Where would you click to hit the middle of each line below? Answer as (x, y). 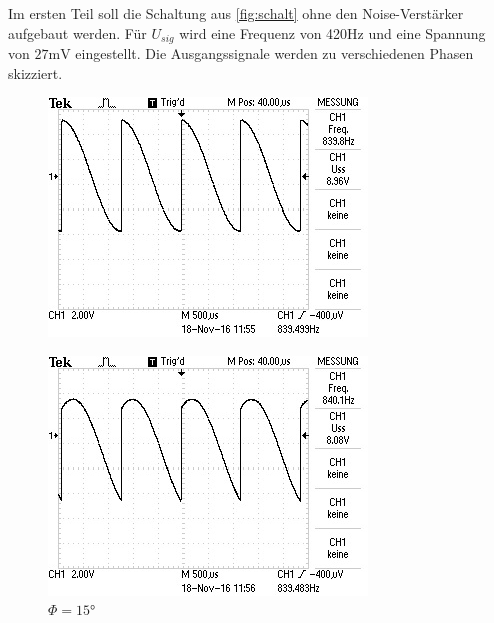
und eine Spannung (427, 32)
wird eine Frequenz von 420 (263, 32)
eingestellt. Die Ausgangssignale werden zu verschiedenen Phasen (274, 53)
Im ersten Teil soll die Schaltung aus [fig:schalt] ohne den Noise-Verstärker (236, 13)
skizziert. (35, 72)
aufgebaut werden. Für (77, 32)
